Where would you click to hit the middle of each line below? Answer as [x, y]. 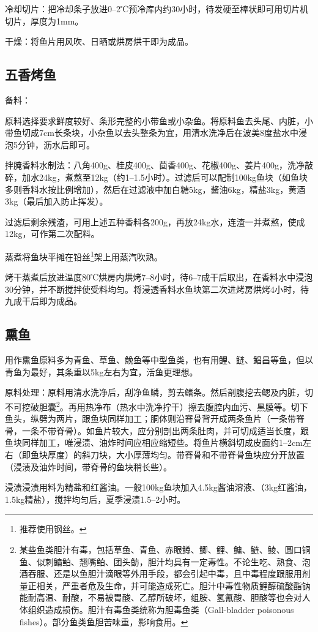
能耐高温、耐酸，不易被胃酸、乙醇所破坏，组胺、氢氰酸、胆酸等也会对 [161, 597]
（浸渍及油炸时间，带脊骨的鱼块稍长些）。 [88, 466]
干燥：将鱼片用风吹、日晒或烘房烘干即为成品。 [99, 41]
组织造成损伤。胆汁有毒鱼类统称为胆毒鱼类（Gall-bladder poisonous [161, 609]
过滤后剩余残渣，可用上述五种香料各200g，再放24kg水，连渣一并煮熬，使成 [155, 221]
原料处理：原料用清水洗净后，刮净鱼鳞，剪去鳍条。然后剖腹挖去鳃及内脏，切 [159, 392]
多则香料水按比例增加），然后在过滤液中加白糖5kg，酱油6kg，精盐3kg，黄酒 [155, 189]
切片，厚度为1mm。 [44, 21]
